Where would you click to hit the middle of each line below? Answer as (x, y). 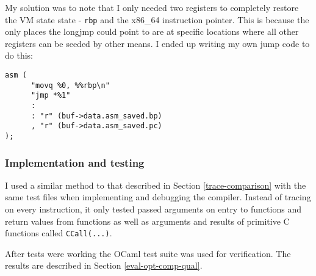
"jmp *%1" (51, 96)
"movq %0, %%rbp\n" (70, 85)
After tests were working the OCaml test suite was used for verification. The (148, 253)
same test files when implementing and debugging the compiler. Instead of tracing (158, 197)
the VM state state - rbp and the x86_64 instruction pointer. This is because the (157, 19)
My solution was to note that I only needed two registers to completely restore (152, 7)
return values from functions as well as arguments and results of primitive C (147, 221)
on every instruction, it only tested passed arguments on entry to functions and (153, 209)
